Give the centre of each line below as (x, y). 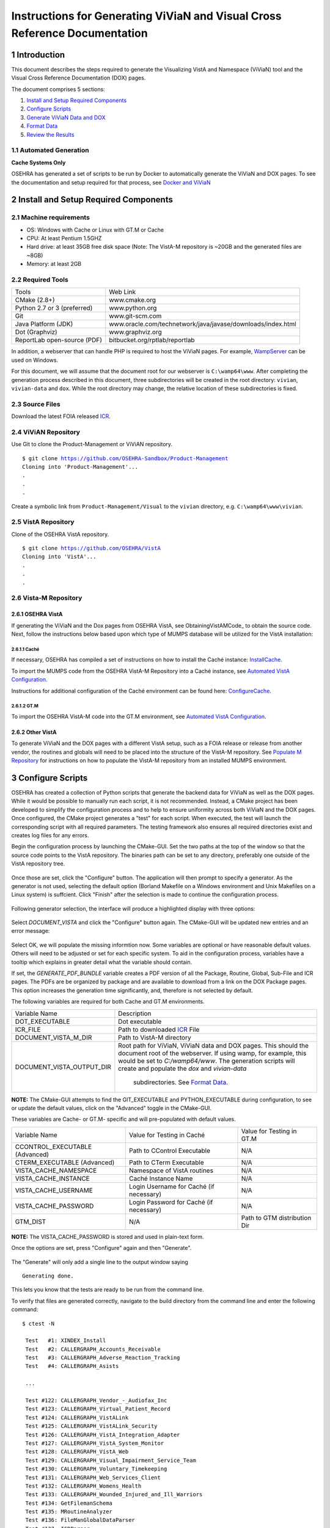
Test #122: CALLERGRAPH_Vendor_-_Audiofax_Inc (96, 1401)
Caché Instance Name (161, 1178)
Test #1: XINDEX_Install (66, 1341)
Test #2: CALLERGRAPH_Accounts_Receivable (93, 1349)
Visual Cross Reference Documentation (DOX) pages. (79, 78)
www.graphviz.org (135, 332)
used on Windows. (35, 360)
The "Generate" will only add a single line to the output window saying (100, 1262)
